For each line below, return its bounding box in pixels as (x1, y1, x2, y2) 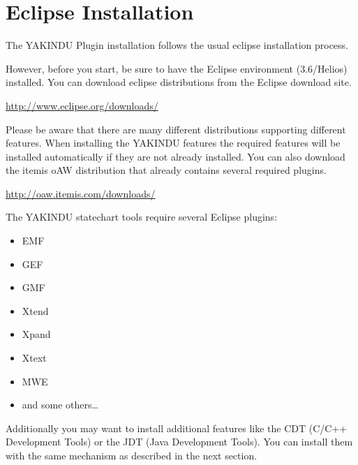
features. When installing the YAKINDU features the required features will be (6, 135, 341, 150)
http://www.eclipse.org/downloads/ (6, 98, 158, 112)
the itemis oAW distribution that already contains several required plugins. (6, 163, 327, 177)
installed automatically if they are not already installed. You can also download (6, 149, 345, 163)
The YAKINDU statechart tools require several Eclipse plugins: (6, 209, 278, 224)
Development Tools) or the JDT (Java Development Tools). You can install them (6, 434, 353, 449)
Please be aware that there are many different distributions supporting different (6, 121, 346, 136)
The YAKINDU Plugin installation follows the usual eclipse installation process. (6, 38, 348, 52)
